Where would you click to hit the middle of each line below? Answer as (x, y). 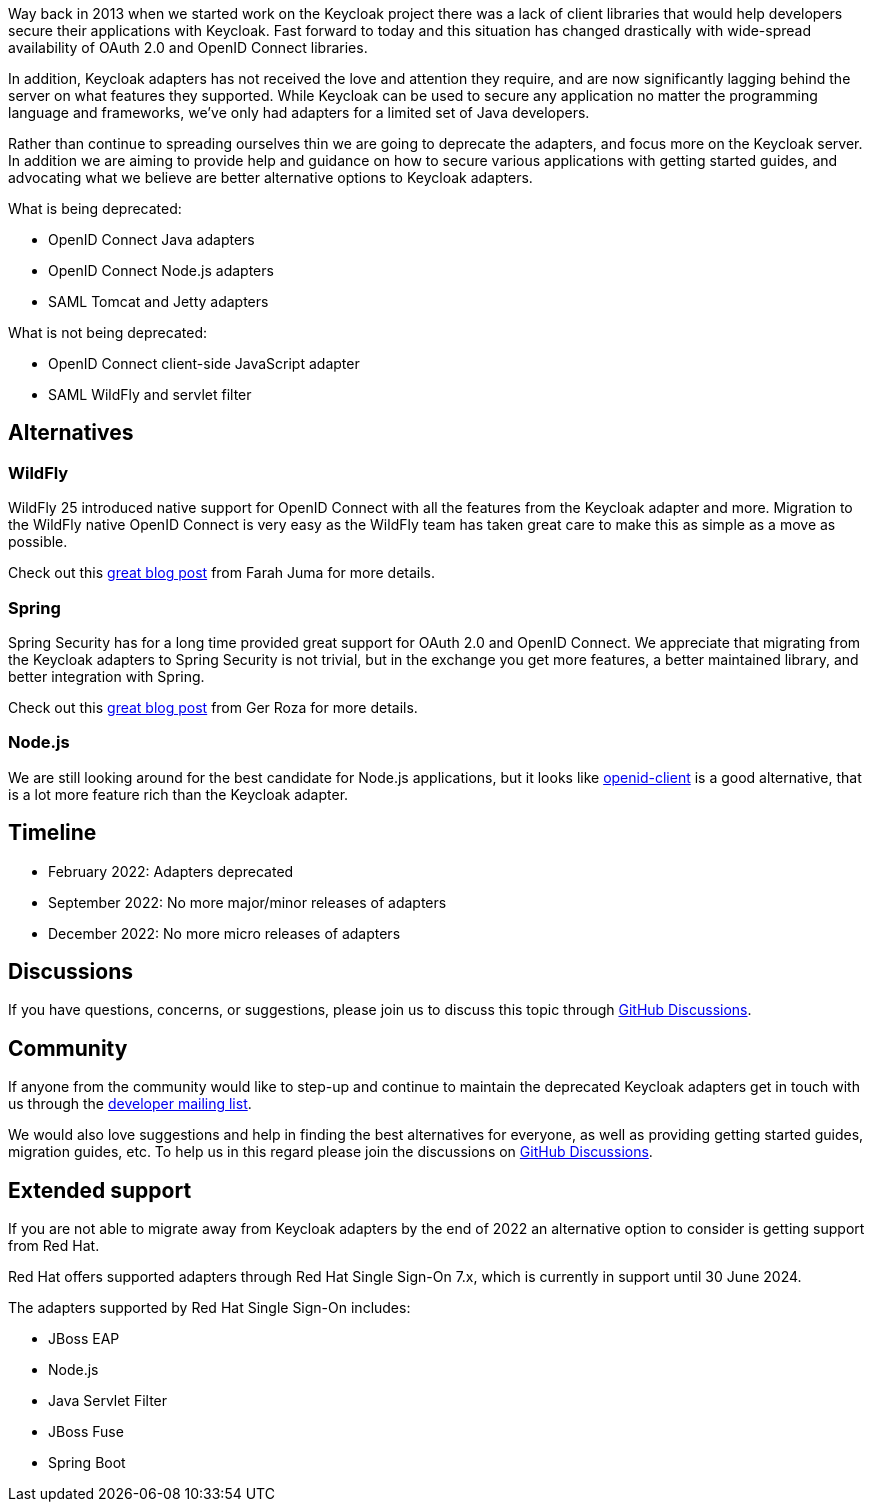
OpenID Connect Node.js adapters (161, 270)
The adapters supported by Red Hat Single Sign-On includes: (209, 1308)
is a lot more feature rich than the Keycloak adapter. (178, 794)
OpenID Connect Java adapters (151, 239)
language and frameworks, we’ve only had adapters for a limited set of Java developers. (299, 112)
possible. (38, 542)
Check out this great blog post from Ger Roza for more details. (213, 707)
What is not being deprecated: (107, 332)
